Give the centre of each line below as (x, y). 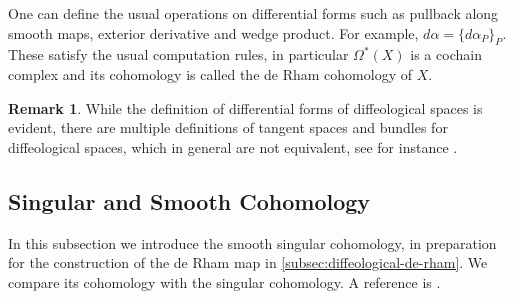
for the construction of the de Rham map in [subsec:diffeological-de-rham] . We (248, 262)
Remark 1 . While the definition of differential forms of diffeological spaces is (245, 107)
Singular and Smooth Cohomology (189, 200)
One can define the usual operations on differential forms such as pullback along (253, 13)
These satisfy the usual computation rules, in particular (178, 54)
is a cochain (446, 54)
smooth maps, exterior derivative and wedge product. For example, (213, 32)
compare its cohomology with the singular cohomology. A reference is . (224, 281)
